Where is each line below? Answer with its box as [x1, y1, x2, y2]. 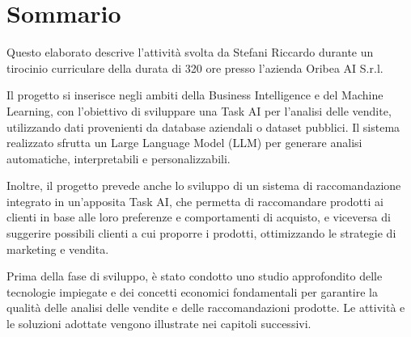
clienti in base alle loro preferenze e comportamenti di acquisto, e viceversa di [6, 209, 391, 225]
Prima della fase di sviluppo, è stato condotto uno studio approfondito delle [6, 267, 383, 284]
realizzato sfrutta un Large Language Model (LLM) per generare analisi [6, 134, 362, 151]
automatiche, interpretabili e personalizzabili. [6, 150, 231, 166]
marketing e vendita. [6, 240, 109, 257]
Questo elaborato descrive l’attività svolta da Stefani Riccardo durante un [6, 44, 374, 61]
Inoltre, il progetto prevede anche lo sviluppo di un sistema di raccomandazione [6, 177, 401, 194]
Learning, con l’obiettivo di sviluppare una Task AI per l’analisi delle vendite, [6, 102, 392, 119]
